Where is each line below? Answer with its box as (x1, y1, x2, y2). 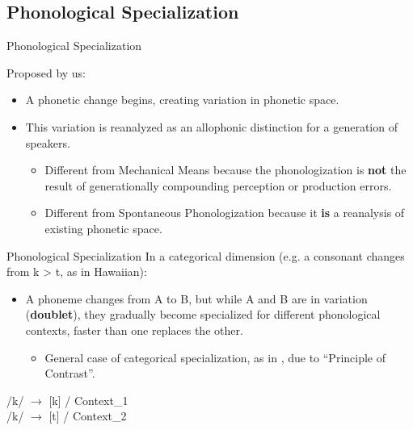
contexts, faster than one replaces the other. (25, 321, 243, 338)
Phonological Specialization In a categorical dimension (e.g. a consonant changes (6, 247, 405, 264)
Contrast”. (44, 365, 95, 382)
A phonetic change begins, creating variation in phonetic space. (25, 91, 339, 108)
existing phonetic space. (44, 219, 162, 236)
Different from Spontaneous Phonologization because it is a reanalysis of (44, 204, 405, 221)
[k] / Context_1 (48, 391, 129, 408)
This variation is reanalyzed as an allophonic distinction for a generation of (25, 118, 398, 135)
